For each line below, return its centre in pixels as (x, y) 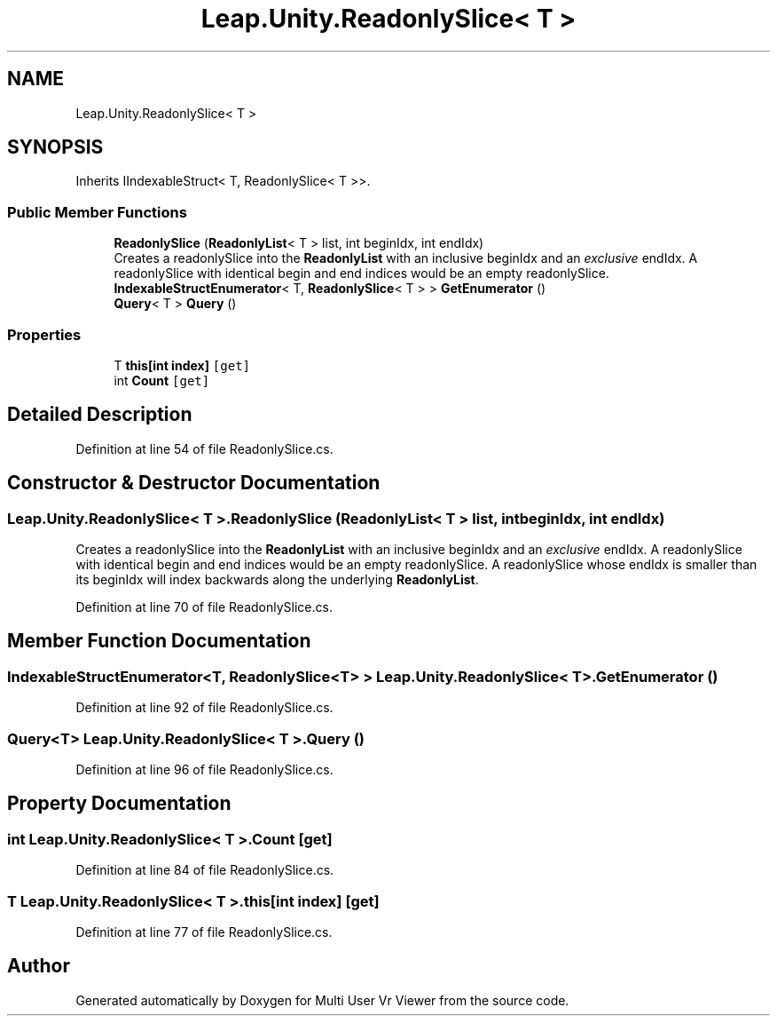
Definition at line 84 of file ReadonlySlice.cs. (205, 870)
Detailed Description (100, 415)
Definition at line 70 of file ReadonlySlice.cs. (204, 607)
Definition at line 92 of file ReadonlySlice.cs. (204, 708)
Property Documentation (119, 804)
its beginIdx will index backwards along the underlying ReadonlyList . (277, 579)
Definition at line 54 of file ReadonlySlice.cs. (204, 448)
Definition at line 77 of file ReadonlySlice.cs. (204, 932)
